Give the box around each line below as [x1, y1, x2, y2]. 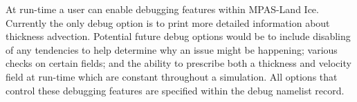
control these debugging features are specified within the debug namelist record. [6, 83, 345, 97]
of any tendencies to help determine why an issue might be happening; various [6, 42, 338, 57]
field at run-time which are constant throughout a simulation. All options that [6, 69, 338, 83]
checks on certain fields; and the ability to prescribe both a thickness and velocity [6, 56, 351, 70]
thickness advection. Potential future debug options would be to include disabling [6, 29, 351, 43]
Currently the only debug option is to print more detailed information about [6, 15, 330, 30]
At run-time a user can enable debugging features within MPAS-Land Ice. [6, 2, 319, 16]
